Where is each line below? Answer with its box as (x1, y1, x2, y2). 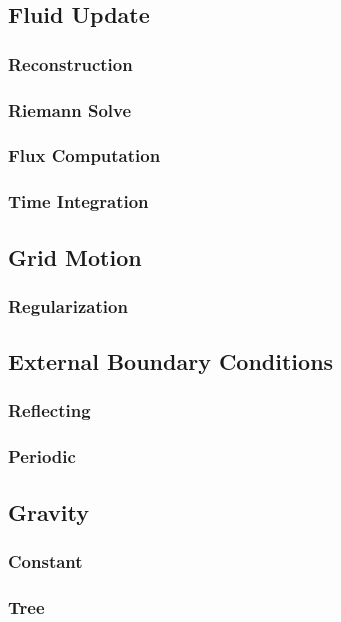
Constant (8, 548, 83, 573)
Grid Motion (8, 241, 142, 272)
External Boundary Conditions (8, 346, 334, 377)
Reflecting (8, 398, 91, 423)
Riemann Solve (8, 97, 132, 122)
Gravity (8, 496, 89, 527)
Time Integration (8, 189, 149, 214)
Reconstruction (8, 51, 133, 76)
